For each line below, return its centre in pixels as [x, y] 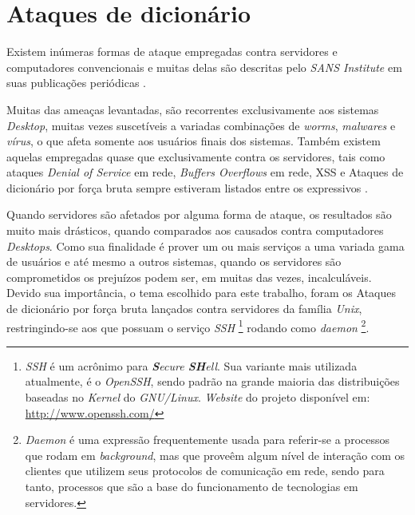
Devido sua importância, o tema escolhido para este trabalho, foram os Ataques [201, 293]
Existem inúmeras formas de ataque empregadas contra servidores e [172, 51]
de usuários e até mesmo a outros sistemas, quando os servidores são [174, 261]
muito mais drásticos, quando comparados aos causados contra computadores [195, 230]
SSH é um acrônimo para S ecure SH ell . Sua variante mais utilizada [191, 365]
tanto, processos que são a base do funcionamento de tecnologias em [192, 487]
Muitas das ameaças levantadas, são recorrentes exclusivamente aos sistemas [193, 109]
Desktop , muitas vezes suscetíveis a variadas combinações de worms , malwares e [201, 125]
